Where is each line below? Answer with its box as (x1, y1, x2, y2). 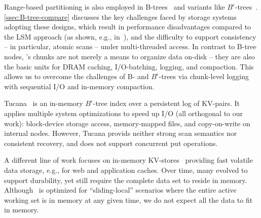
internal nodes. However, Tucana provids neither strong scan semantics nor (4, 128, 237, 138)
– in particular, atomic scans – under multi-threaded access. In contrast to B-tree (4, 41, 256, 52)
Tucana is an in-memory (4, 98, 83, 108)
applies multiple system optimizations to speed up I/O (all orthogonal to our (4, 107, 243, 118)
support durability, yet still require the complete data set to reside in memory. (4, 174, 247, 185)
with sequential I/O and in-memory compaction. (4, 81, 155, 91)
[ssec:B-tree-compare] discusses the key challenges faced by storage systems (4, 11, 237, 22)
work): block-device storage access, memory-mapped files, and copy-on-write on (4, 118, 250, 128)
